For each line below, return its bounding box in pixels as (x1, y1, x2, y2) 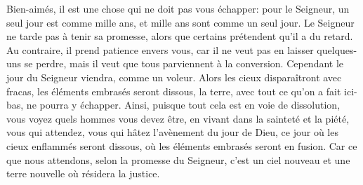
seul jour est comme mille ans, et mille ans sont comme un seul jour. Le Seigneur (6, 15, 355, 29)
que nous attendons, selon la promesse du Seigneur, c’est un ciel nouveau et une (6, 152, 350, 167)
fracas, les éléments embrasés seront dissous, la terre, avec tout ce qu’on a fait (6, 83, 341, 98)
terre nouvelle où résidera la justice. (6, 166, 160, 181)
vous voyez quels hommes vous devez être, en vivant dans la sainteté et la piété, (6, 111, 350, 125)
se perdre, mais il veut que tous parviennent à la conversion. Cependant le (24, 56, 344, 71)
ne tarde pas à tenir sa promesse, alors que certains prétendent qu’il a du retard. (6, 29, 353, 43)
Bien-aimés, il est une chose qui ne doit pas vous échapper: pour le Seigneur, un (6, 1, 350, 15)
